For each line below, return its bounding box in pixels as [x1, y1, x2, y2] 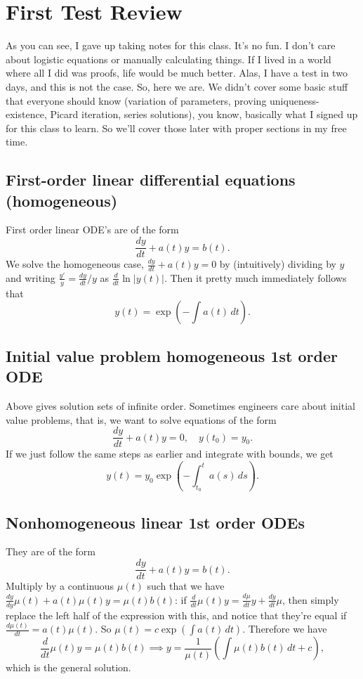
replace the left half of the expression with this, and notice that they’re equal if [6, 607, 347, 622]
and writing [6, 270, 55, 285]
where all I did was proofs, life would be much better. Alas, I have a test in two [6, 65, 348, 80]
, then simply [282, 592, 339, 607]
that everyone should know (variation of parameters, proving [6, 93, 267, 108]
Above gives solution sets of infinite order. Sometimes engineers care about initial [6, 398, 355, 413]
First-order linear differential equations [6, 169, 296, 190]
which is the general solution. [6, 660, 131, 675]
